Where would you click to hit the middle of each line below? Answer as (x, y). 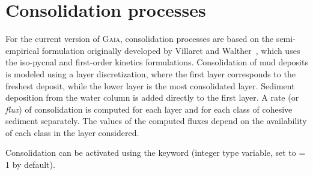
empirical (23, 50)
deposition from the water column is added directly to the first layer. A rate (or (152, 97)
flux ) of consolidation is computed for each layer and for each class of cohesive (149, 109)
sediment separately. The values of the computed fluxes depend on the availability (156, 121)
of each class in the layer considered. (72, 132)
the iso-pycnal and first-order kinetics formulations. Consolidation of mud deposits (157, 62)
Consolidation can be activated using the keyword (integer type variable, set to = (156, 153)
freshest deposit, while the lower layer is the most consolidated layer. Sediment (150, 85)
